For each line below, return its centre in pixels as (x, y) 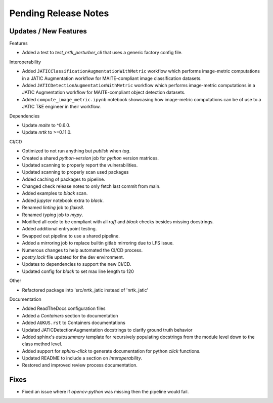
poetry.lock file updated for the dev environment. (73, 257)
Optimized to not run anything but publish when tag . (76, 151)
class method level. (42, 344)
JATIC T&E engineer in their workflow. (61, 107)
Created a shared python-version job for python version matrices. (90, 158)
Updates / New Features (48, 31)
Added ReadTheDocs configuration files (64, 308)
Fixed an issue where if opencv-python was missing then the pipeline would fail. (105, 392)
